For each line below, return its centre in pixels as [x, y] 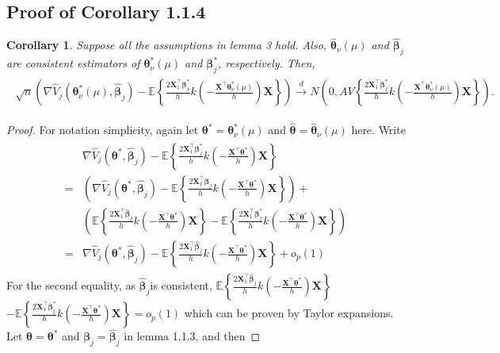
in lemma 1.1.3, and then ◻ [192, 336]
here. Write [378, 130]
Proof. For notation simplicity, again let [103, 130]
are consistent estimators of [73, 63]
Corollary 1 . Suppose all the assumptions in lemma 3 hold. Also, [167, 45]
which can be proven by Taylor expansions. [289, 313]
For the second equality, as [71, 285]
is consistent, [181, 285]
